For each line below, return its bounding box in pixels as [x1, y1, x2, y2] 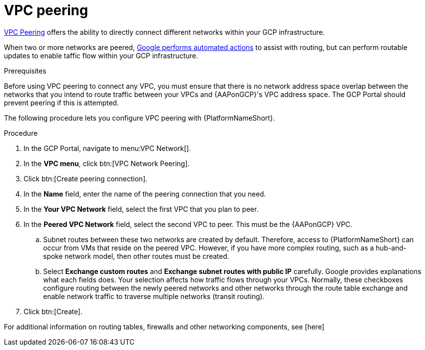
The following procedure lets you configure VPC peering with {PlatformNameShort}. [4, 113, 275, 122]
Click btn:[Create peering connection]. [24, 174, 148, 183]
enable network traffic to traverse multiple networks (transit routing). [43, 292, 265, 300]
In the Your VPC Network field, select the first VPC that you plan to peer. [24, 204, 259, 213]
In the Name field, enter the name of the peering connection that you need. [24, 189, 266, 198]
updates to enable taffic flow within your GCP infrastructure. [4, 51, 199, 60]
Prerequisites [4, 66, 47, 75]
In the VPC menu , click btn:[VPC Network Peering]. [24, 159, 190, 168]
